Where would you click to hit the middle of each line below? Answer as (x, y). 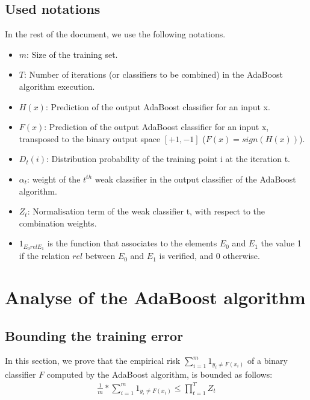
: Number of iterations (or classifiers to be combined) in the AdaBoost (153, 74)
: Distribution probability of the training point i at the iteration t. (168, 159)
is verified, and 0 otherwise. (209, 256)
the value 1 (281, 243)
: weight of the (54, 179)
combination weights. (58, 223)
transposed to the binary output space (90, 138)
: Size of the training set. (72, 54)
